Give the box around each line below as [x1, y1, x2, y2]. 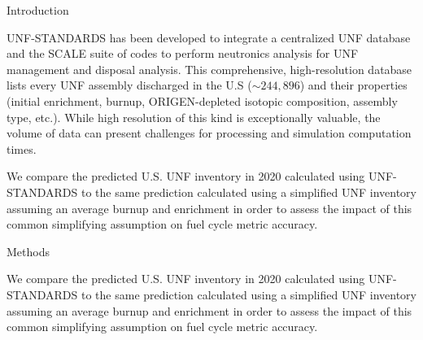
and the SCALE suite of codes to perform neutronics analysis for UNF [7, 45, 359, 62]
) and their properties [299, 76, 408, 94]
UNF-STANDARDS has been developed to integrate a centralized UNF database [7, 28, 411, 46]
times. [7, 140, 37, 157]
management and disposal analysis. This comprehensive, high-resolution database [7, 60, 412, 77]
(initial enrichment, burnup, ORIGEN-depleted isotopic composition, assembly [7, 92, 398, 109]
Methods [7, 242, 50, 259]
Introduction [7, 2, 69, 18]
